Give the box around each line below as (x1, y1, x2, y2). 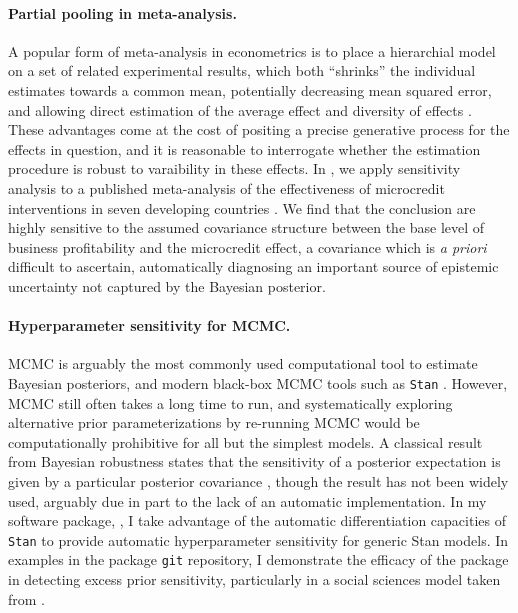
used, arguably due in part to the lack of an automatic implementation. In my (8, 490, 487, 511)
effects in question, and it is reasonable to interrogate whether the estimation (8, 138, 481, 159)
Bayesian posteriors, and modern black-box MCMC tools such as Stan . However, (8, 372, 508, 393)
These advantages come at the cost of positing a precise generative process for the (8, 119, 510, 140)
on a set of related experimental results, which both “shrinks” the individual (8, 60, 476, 81)
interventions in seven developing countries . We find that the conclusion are (8, 197, 476, 218)
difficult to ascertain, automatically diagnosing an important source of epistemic (8, 256, 499, 277)
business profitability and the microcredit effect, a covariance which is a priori (8, 236, 487, 257)
